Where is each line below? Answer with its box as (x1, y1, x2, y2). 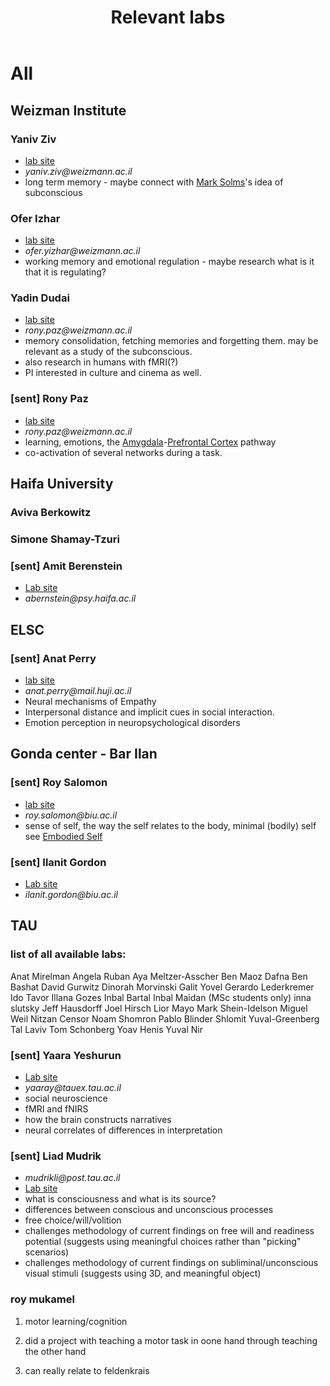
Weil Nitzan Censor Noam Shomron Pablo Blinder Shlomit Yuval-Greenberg (10, 1012, 320, 1025)
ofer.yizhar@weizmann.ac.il (24, 245, 141, 257)
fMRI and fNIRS (24, 1102, 89, 1115)
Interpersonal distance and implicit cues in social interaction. (24, 706, 275, 718)
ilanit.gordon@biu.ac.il (24, 888, 118, 900)
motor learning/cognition (24, 1315, 128, 1327)
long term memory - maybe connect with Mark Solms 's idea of (24, 176, 284, 188)
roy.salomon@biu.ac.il (24, 809, 118, 821)
